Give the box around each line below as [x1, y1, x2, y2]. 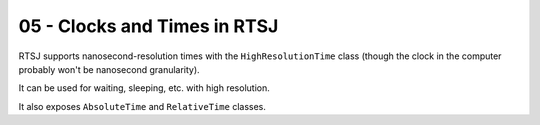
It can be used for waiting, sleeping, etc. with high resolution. [18, 82, 270, 94]
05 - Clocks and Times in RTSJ [18, 15, 279, 37]
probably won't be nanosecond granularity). [18, 63, 200, 75]
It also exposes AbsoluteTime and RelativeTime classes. [18, 100, 267, 112]
